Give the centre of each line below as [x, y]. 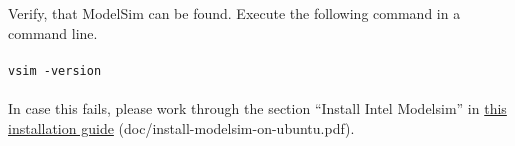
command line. [53, 32]
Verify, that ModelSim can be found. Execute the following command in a [234, 13]
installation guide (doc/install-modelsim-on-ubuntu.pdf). [181, 127]
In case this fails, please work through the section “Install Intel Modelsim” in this [257, 108]
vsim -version [55, 70]
